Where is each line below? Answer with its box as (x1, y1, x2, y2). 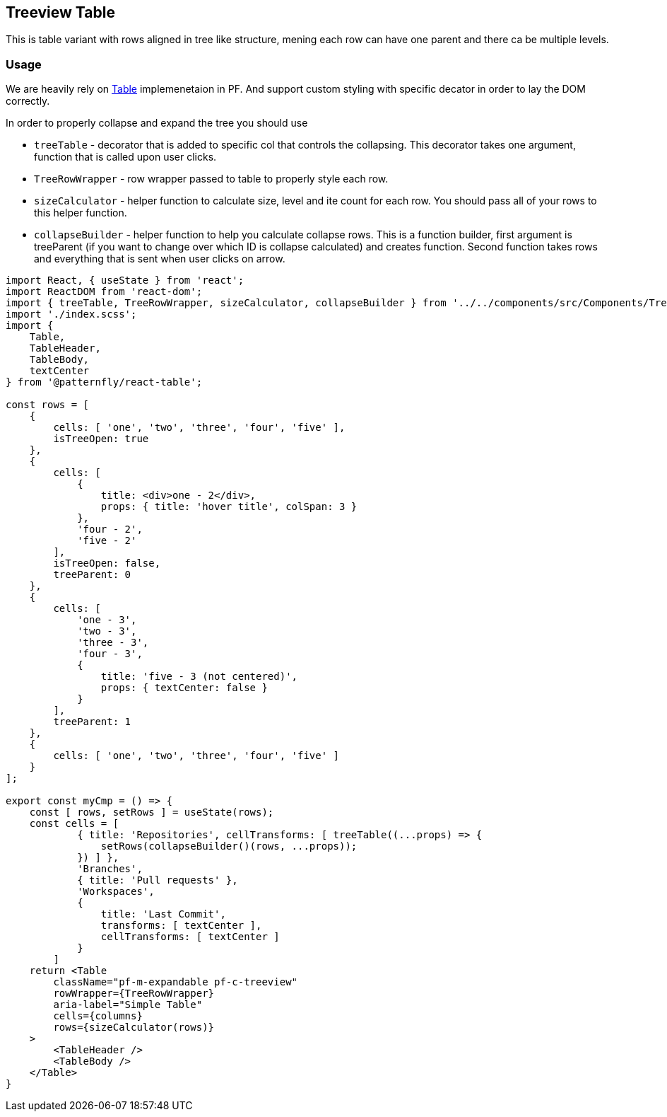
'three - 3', (77, 637, 149, 649)
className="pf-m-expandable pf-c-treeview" (53, 976, 298, 988)
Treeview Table (6, 4, 115, 21)
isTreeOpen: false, (53, 557, 161, 569)
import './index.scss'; (6, 308, 137, 320)
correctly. (6, 95, 50, 108)
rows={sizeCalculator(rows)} (53, 1021, 215, 1034)
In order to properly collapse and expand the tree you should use (6, 117, 308, 129)
